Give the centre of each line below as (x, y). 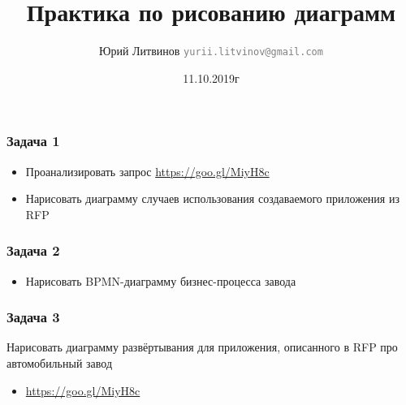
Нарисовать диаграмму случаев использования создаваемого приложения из (212, 198)
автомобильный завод (60, 363)
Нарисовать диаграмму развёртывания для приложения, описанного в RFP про (202, 347)
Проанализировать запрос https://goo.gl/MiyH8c (147, 171)
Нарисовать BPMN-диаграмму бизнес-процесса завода (161, 280)
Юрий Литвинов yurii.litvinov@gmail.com (211, 51)
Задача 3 (33, 317)
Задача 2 (33, 250)
